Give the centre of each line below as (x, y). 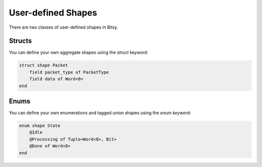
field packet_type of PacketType (69, 72)
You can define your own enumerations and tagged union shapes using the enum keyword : (100, 113)
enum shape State (40, 126)
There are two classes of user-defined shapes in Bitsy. (64, 27)
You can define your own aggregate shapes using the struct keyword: (79, 52)
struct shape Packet (43, 65)
